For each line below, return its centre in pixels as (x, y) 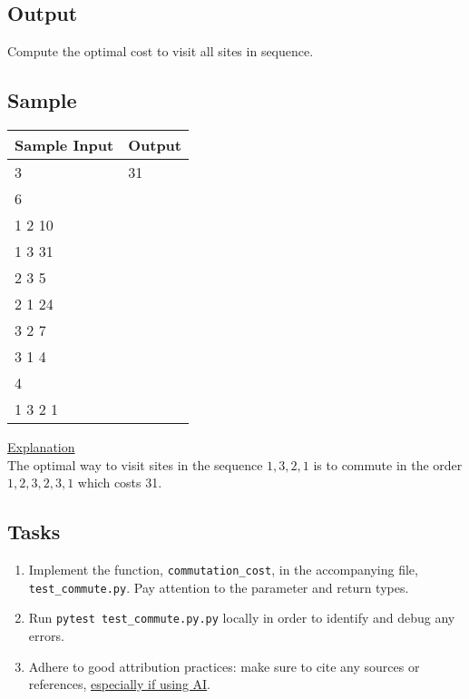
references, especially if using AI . (120, 684)
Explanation (41, 447)
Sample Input (64, 145)
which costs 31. (120, 482)
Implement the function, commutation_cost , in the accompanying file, (223, 569)
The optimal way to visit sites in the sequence (135, 464)
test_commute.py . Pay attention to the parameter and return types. (219, 587)
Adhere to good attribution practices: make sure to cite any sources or (224, 666)
